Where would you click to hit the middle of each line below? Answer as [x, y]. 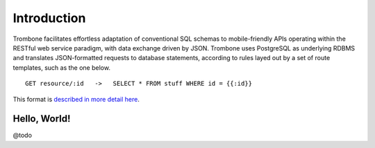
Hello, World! [42, 119]
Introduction [49, 18]
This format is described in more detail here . [76, 99]
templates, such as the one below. [62, 67]
